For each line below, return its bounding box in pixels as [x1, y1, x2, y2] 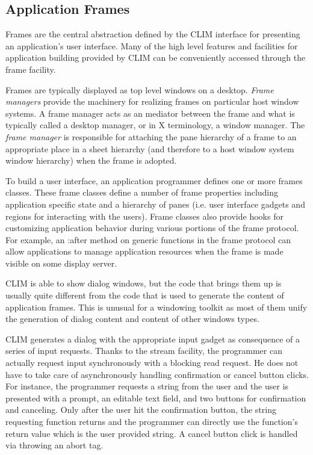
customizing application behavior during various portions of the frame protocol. [5, 221, 299, 234]
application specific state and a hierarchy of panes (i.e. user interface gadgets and [5, 197, 305, 210]
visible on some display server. [5, 256, 117, 269]
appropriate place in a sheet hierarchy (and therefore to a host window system [5, 142, 294, 155]
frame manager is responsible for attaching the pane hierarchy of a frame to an [5, 130, 297, 143]
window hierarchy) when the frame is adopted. [5, 154, 177, 167]
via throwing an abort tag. [5, 439, 104, 451]
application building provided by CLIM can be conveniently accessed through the [5, 51, 306, 64]
